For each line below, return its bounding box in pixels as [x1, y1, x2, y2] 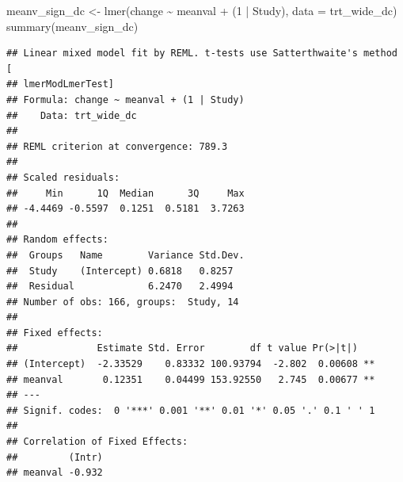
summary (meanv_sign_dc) [6, 17, 139, 34]
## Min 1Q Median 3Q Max [6, 187, 245, 199]
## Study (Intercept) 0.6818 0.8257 [6, 265, 234, 277]
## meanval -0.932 [6, 467, 103, 479]
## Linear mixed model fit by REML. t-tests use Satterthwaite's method [6, 48, 397, 59]
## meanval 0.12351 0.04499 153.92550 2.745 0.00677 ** [6, 373, 375, 385]
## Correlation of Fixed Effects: [6, 436, 188, 448]
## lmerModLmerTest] [6, 78, 115, 90]
